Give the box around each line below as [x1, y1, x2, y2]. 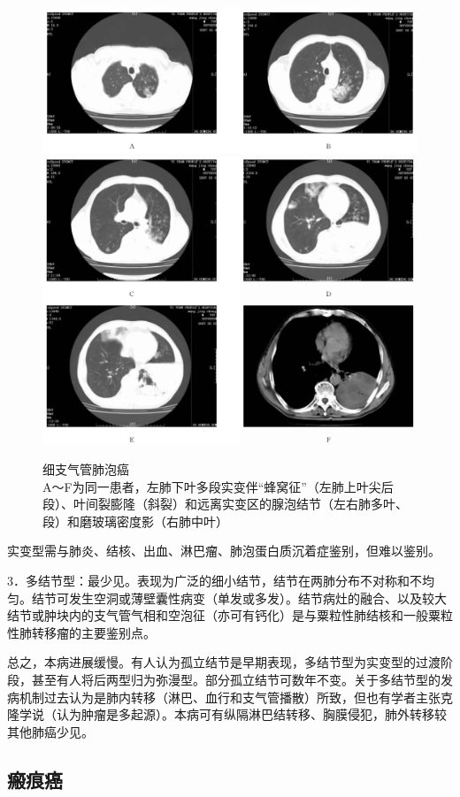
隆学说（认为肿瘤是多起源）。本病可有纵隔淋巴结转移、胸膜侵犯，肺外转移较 [7, 705, 447, 724]
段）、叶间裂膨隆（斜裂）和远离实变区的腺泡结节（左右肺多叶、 [42, 494, 408, 513]
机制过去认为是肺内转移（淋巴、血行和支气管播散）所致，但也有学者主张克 [19, 687, 453, 706]
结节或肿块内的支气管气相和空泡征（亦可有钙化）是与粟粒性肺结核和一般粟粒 [7, 606, 453, 625]
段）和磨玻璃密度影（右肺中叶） [42, 511, 228, 530]
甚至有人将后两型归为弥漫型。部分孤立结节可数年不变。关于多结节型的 [31, 670, 441, 688]
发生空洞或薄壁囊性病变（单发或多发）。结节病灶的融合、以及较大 [68, 588, 447, 607]
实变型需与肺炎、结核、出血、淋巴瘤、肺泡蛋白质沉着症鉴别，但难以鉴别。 [7, 541, 441, 560]
